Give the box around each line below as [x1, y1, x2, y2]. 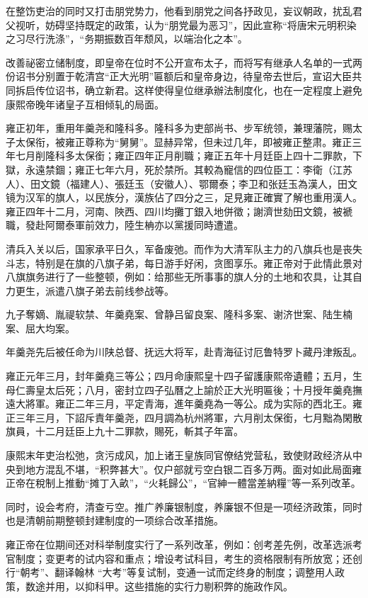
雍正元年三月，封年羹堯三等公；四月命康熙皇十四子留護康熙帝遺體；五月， [6, 368, 352, 383]
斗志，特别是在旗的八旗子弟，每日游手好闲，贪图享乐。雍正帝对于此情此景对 [6, 255, 362, 270]
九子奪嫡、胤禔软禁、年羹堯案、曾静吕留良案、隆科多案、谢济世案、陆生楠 [6, 307, 352, 322]
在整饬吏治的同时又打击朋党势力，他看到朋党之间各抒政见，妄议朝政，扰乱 [6, 4, 352, 18]
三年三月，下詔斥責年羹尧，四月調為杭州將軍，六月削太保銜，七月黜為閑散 [15, 410, 362, 424]
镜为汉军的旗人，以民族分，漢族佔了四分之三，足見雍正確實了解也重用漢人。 [6, 190, 362, 205]
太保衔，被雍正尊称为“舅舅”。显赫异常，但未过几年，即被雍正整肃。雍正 [15, 134, 352, 149]
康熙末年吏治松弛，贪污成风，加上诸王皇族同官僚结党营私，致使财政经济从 [6, 448, 352, 463]
